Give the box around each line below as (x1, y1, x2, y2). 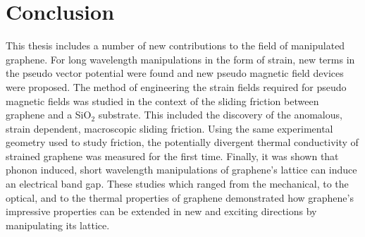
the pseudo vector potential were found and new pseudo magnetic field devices (6, 66, 344, 80)
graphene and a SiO (6, 107, 92, 122)
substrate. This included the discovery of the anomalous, (98, 107, 342, 122)
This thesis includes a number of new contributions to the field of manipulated (6, 38, 345, 53)
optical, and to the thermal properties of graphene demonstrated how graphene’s (6, 190, 354, 205)
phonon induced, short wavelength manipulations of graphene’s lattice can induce (6, 162, 357, 177)
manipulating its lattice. (6, 217, 110, 232)
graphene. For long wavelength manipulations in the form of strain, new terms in (6, 51, 355, 66)
